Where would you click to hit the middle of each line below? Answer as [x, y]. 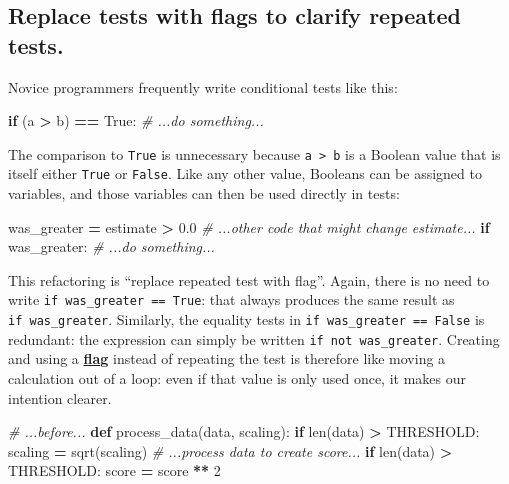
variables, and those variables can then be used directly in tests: [204, 193]
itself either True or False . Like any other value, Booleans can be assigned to [245, 173]
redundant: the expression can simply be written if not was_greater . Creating [254, 338]
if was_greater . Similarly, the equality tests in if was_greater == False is [246, 319]
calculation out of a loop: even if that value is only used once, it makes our [237, 378]
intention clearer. [60, 397]
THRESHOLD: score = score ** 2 [114, 470]
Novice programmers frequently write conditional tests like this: [203, 86]
